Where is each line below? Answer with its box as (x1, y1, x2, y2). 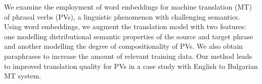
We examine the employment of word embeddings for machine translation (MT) (4, 2, 252, 12)
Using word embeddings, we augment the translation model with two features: (4, 21, 246, 32)
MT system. (4, 70, 41, 81)
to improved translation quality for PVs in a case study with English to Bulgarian (4, 60, 258, 71)
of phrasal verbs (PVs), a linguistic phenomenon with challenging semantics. (4, 11, 240, 22)
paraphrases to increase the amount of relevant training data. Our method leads (4, 50, 252, 61)
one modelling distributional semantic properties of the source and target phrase (4, 31, 253, 41)
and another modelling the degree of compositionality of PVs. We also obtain (4, 41, 243, 51)
